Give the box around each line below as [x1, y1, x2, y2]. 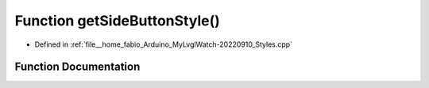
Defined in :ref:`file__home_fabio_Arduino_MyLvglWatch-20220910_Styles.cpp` [34, 40, 293, 49]
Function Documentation [14, 60, 141, 74]
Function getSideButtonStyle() [14, 12, 220, 29]
